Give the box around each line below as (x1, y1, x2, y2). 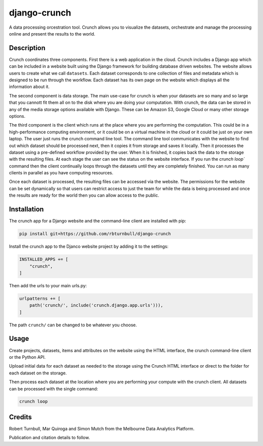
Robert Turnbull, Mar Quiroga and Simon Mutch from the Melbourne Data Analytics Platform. (9, 426, 195, 431)
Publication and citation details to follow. (9, 435, 90, 441)
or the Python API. (9, 354, 46, 360)
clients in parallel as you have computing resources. (9, 170, 113, 176)
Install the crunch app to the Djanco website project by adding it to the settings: (9, 243, 169, 249)
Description (9, 44, 46, 52)
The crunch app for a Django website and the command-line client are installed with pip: (9, 218, 187, 224)
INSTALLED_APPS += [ (19, 257, 68, 262)
